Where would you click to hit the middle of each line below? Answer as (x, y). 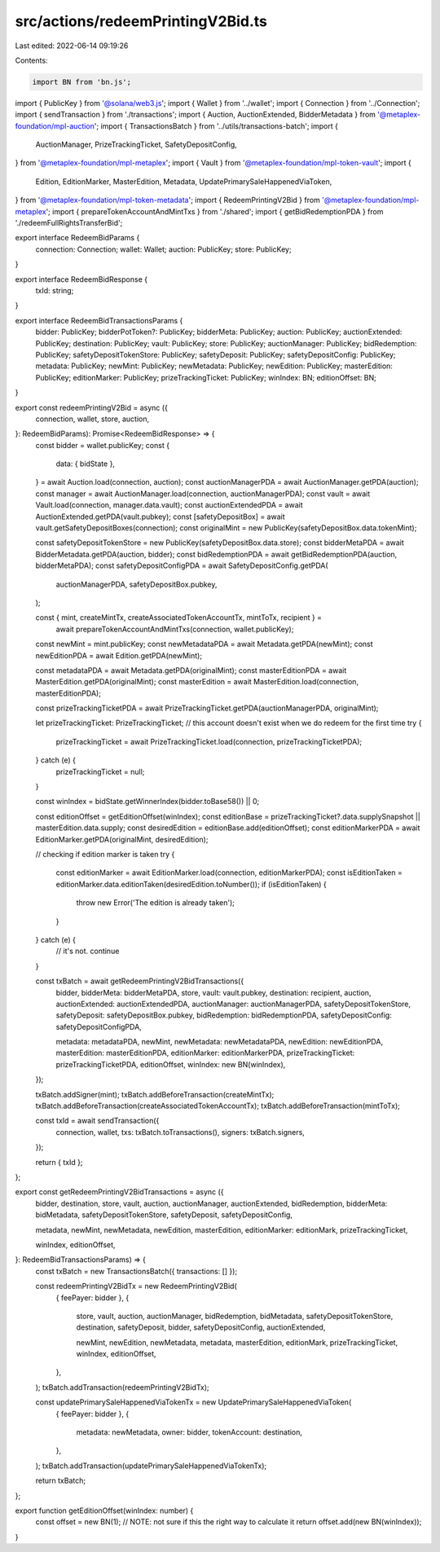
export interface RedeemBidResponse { (81, 279)
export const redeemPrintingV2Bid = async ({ (92, 407)
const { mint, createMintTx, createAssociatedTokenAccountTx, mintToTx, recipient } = (178, 618)
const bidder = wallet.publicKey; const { (103, 445)
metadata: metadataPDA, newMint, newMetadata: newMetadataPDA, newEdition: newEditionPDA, (219, 1042)
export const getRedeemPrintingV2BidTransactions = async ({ (119, 1192)
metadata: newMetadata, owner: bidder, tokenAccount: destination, (189, 1432)
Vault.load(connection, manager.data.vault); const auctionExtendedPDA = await (169, 505)
